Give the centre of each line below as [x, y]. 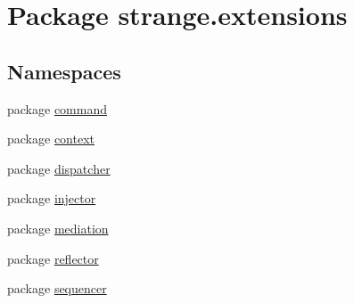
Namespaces [64, 71]
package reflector [53, 258]
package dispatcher [59, 168]
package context [51, 139]
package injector [52, 198]
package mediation [58, 228]
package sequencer [57, 288]
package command [57, 108]
